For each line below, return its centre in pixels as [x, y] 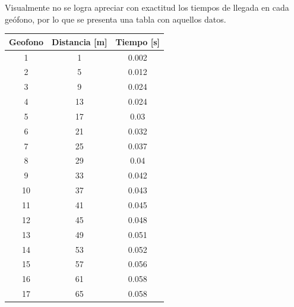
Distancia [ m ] [80, 41]
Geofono [26, 41]
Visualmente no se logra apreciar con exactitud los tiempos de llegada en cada [147, 7]
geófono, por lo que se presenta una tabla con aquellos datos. [116, 19]
